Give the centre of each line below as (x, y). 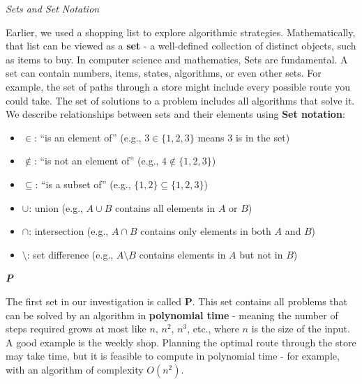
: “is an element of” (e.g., (88, 137)
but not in (261, 254)
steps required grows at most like (76, 329)
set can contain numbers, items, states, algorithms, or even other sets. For (164, 73)
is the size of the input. (301, 329)
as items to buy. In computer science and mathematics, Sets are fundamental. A (177, 59)
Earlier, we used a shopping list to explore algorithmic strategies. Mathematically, (181, 32)
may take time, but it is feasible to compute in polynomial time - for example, (173, 356)
